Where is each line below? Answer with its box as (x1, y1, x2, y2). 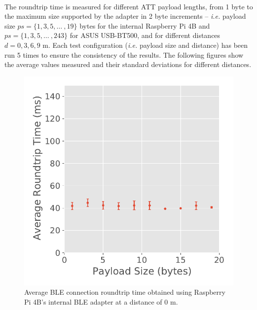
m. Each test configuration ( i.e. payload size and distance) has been (42, 39, 248, 50)
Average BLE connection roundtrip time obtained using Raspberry (24, 287, 225, 297)
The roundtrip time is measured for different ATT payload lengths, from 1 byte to (4, 1, 253, 11)
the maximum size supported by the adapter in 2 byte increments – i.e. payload (4, 11, 246, 21)
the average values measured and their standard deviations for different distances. (4, 59, 252, 69)
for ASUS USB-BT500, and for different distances (70, 30, 220, 40)
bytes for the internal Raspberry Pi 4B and (79, 20, 210, 31)
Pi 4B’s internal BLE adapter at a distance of (24, 296, 162, 307)
